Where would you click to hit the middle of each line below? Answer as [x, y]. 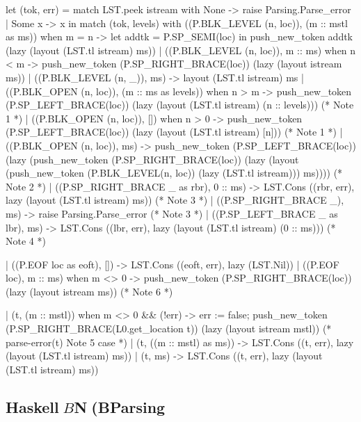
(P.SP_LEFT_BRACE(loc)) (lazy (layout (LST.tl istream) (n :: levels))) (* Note [180, 105]
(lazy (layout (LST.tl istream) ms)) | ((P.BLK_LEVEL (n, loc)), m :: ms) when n [181, 50]
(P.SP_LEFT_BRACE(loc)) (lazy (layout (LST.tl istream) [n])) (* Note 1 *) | [174, 132]
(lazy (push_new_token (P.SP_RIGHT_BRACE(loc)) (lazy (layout [152, 159]
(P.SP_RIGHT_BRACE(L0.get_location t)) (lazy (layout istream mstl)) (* [169, 328]
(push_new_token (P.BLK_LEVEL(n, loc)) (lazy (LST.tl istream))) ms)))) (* [174, 173]
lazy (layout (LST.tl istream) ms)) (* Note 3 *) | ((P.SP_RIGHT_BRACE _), [175, 200]
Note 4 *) [26, 241]
